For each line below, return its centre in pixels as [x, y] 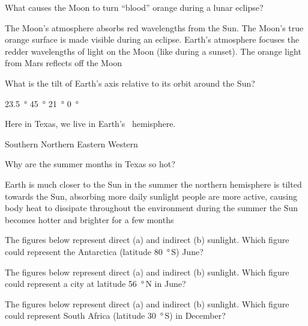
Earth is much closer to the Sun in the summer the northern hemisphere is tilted [153, 184]
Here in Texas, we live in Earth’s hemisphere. [90, 124]
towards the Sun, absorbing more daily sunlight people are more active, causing [151, 196]
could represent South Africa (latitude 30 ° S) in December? [115, 315]
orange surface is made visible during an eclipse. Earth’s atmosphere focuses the [152, 39]
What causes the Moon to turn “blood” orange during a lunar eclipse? [134, 7]
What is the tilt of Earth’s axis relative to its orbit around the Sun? [130, 83]
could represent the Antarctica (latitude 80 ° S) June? [104, 251]
